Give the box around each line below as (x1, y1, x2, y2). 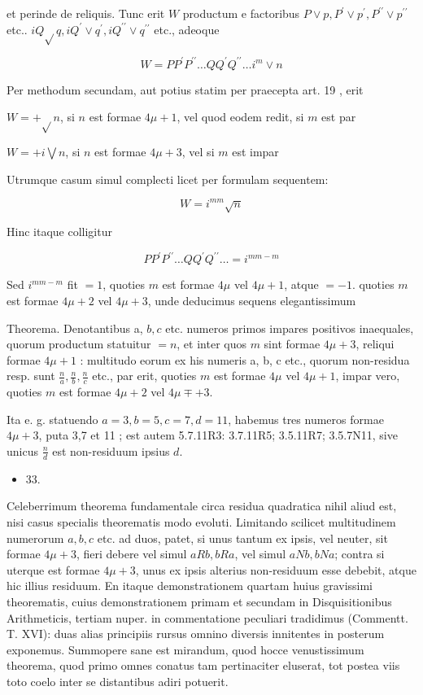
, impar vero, (335, 367, 400, 384)
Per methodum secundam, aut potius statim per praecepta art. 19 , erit (7, 81, 364, 98)
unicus (7, 442, 38, 459)
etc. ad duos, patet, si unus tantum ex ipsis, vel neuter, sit (97, 529, 388, 546)
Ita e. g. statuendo (7, 410, 98, 427)
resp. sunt (7, 367, 55, 384)
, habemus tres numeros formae (228, 410, 384, 427)
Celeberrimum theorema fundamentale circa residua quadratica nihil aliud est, (7, 497, 397, 514)
